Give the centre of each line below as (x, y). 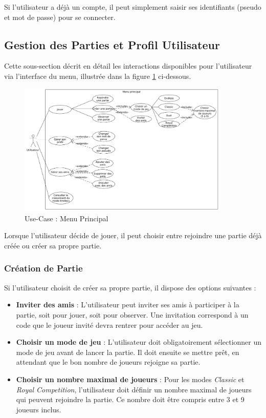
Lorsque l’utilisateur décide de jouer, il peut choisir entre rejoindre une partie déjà (133, 235)
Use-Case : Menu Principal (66, 218)
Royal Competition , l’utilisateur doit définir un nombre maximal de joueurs (134, 389)
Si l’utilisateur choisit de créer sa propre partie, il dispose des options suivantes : (130, 287)
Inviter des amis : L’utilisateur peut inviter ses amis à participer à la (128, 305)
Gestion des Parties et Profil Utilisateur (112, 44)
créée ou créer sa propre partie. (53, 245)
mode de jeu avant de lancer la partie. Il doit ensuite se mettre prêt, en (128, 352)
